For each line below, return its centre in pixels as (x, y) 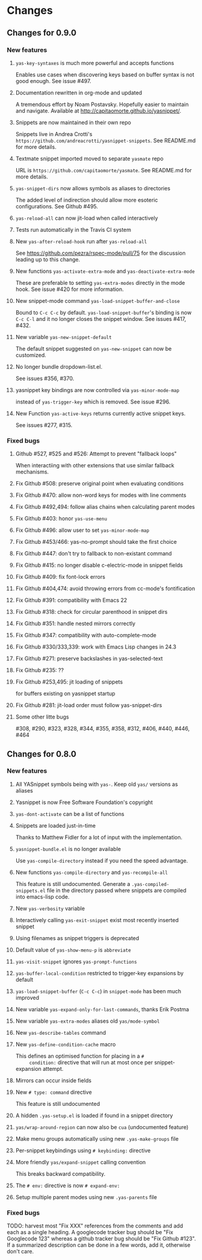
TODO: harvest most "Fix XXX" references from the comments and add (95, 1226)
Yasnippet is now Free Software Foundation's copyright (84, 802)
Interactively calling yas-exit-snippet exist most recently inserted (97, 920)
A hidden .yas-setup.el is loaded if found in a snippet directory (94, 1115)
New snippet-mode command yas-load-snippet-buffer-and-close (97, 301)
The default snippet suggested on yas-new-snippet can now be (93, 348)
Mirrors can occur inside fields (54, 1080)
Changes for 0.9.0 (42, 33)
